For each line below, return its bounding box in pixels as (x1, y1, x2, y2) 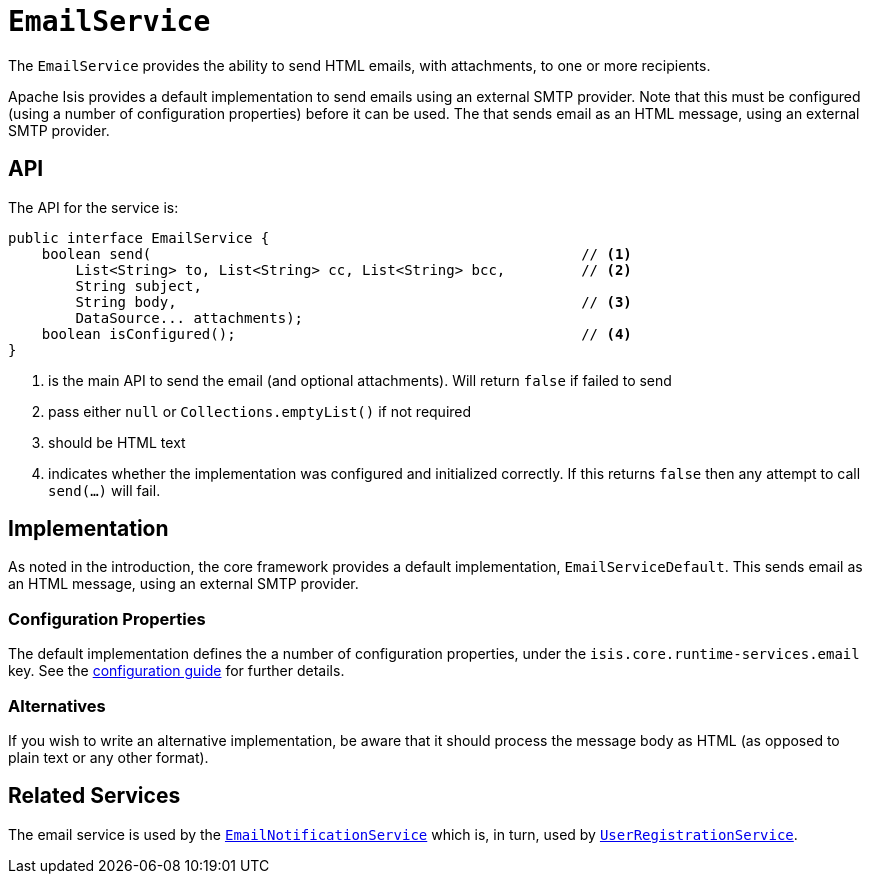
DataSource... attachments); (75, 309, 304, 326)
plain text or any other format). (8, 748, 209, 766)
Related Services (8, 783, 181, 809)
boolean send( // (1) (41, 245, 632, 262)
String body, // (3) (75, 293, 632, 310)
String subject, (75, 277, 202, 294)
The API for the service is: (8, 198, 179, 216)
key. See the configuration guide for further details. (8, 662, 345, 680)
